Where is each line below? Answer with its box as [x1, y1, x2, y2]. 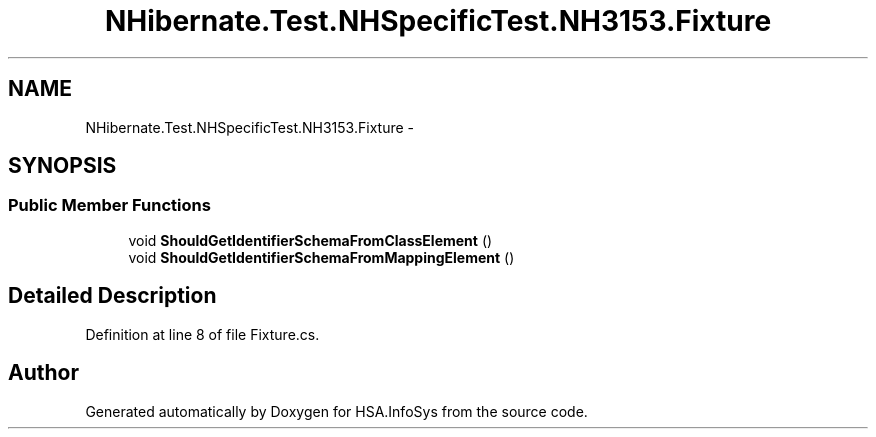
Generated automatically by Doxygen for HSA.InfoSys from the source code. [85, 402, 588, 420]
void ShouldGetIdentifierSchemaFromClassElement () [128, 231, 493, 249]
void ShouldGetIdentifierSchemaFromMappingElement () [128, 248, 515, 266]
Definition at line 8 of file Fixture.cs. [85, 325, 320, 343]
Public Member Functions [8, 195, 211, 216]
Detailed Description [8, 283, 217, 309]
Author [8, 360, 79, 386]
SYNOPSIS [8, 153, 117, 179]
